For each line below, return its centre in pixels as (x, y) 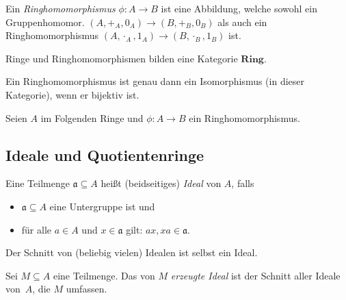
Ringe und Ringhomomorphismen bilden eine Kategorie (122, 58)
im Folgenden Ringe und (92, 117)
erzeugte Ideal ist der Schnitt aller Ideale (255, 275)
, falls (243, 183)
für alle (37, 229)
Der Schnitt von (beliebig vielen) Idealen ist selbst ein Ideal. (132, 252)
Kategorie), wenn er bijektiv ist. (72, 94)
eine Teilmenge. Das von (104, 275)
